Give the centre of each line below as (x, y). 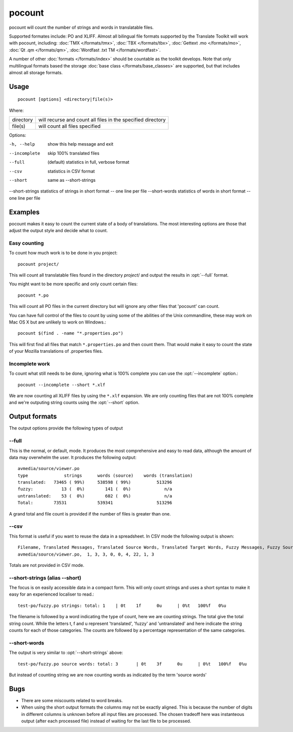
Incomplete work (30, 364)
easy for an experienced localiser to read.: (52, 594)
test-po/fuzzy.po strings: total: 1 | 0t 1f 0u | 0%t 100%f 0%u (122, 605)
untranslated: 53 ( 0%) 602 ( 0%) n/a (95, 496)
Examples (24, 212)
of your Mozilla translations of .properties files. (56, 351)
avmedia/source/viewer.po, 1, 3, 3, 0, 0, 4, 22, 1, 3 (86, 554)
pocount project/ (38, 264)
